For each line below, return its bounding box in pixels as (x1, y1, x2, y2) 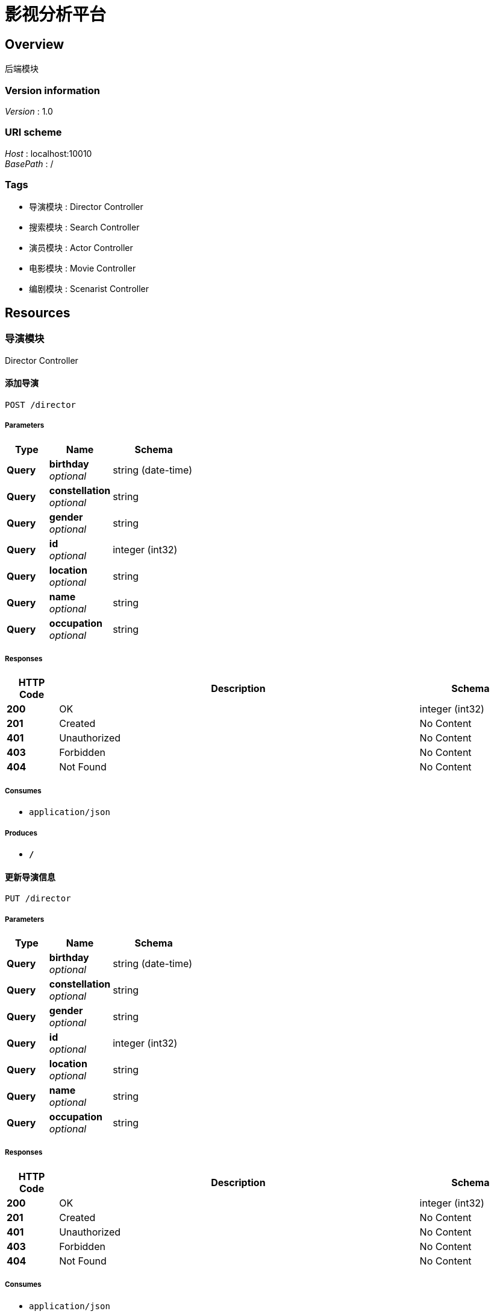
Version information (5, 84, 100, 97)
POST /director (5, 399, 77, 410)
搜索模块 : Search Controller (29, 222, 140, 233)
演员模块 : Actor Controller (29, 243, 133, 253)
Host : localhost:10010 (5, 148, 92, 159)
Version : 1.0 (5, 106, 53, 116)
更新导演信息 (5, 871, 55, 882)
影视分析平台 (5, 4, 107, 25)
